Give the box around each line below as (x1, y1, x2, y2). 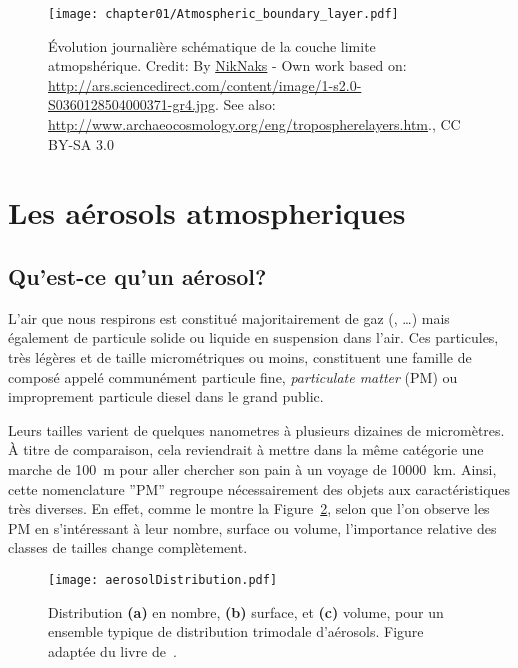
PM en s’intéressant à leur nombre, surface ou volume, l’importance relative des (8, 517, 497, 538)
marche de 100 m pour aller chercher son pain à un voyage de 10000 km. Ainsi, (8, 458, 497, 479)
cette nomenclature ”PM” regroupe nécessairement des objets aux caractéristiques (8, 478, 511, 499)
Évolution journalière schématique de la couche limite (48, 35, 376, 56)
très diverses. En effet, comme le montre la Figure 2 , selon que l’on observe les (8, 498, 490, 519)
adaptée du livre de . (48, 640, 177, 661)
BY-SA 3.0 (48, 133, 114, 154)
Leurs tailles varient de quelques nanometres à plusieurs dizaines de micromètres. (8, 419, 505, 440)
